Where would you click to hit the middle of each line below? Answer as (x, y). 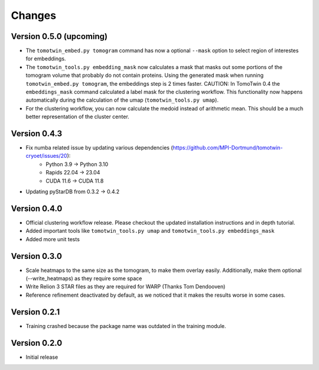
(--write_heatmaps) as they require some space (84, 278)
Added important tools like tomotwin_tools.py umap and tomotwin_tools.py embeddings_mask (150, 231)
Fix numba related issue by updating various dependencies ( (100, 148)
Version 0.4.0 (37, 208)
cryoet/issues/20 (46, 156)
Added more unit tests (53, 239)
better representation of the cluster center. (77, 117)
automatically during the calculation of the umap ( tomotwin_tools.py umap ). (122, 100)
